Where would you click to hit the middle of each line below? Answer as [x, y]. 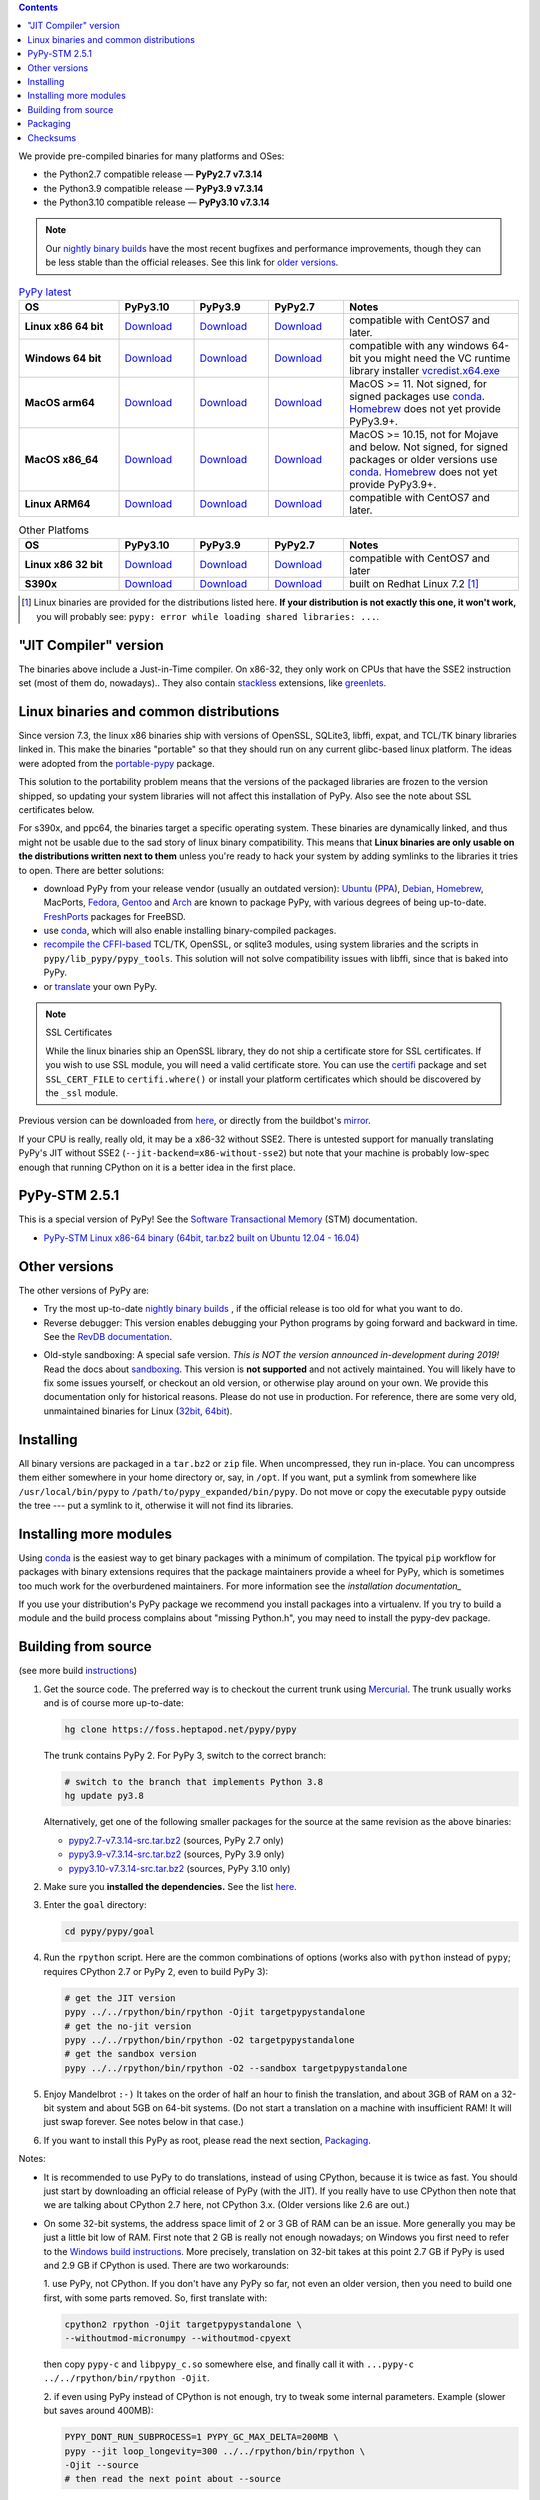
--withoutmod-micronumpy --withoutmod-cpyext [178, 2338]
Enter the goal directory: [95, 1905]
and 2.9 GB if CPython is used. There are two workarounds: [166, 2265]
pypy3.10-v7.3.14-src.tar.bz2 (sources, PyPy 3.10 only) [179, 1868]
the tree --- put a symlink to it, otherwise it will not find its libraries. [156, 1505]
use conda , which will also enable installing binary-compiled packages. [190, 931]
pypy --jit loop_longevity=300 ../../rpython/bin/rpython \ [215, 2451]
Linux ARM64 [57, 504]
